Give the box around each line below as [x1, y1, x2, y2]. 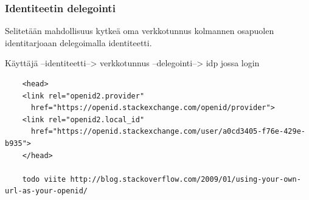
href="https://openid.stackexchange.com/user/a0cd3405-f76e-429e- [30, 127, 305, 136]
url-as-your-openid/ [5, 187, 88, 196]
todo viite [22, 174, 66, 184]
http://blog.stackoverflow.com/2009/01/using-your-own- [70, 174, 301, 184]
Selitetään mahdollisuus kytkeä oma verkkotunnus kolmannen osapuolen [5, 24, 274, 37]
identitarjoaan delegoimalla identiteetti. [5, 36, 152, 49]
